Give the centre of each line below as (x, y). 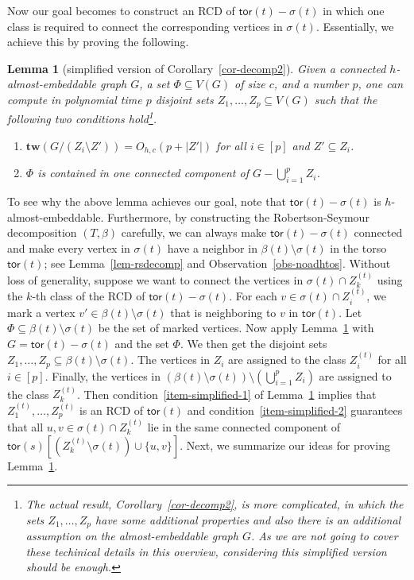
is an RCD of (111, 410)
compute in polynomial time (75, 99)
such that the (346, 99)
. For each (253, 296)
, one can (381, 84)
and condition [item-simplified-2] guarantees (295, 410)
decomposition (42, 232)
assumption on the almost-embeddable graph (132, 536)
